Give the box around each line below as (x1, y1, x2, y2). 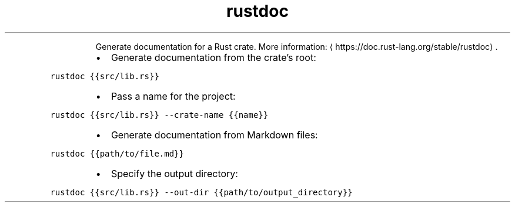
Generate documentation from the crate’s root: (111, 51, 316, 63)
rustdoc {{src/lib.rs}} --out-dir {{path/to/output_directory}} (50, 187, 353, 197)
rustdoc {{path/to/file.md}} (50, 148, 184, 158)
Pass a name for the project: (111, 90, 236, 102)
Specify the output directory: (111, 167, 238, 179)
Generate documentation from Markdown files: (111, 128, 318, 141)
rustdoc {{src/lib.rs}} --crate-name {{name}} (50, 110, 269, 120)
